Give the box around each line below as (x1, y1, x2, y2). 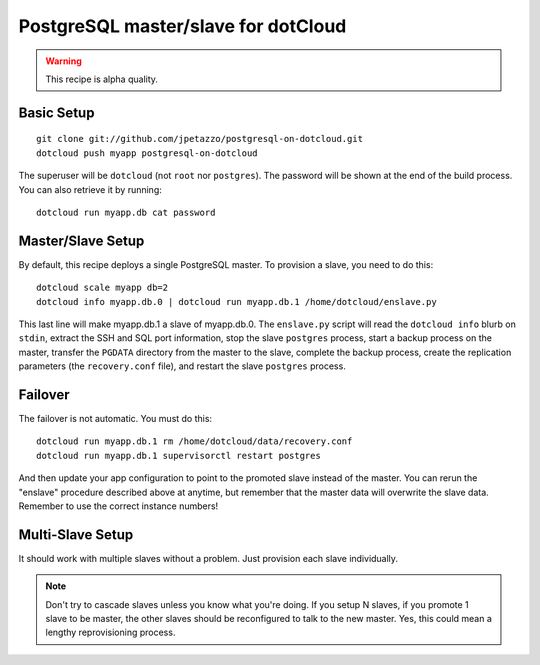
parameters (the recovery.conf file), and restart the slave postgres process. (18, 360, 347, 372)
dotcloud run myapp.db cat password (36, 206, 216, 218)
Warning (45, 55, 82, 67)
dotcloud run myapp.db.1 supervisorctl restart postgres (36, 450, 322, 461)
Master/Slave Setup (18, 232, 145, 249)
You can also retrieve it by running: (18, 183, 162, 195)
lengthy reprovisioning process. (45, 626, 176, 639)
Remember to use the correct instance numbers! (18, 500, 219, 512)
